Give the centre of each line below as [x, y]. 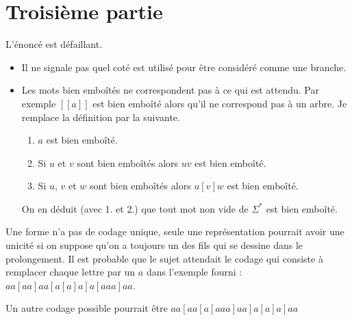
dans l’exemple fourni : [194, 272]
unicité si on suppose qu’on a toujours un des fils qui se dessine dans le [154, 245]
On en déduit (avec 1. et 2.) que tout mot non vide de [135, 208]
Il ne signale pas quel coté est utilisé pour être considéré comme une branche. [184, 67]
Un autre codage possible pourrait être [87, 308]
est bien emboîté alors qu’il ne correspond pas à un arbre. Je [220, 103]
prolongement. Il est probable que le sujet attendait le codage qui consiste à [164, 258]
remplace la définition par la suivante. [101, 117]
